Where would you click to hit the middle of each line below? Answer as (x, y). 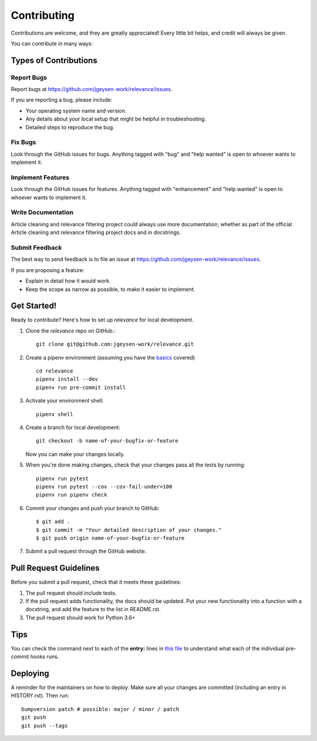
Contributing (43, 15)
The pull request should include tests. (71, 593)
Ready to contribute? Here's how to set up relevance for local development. (102, 320)
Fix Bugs (23, 142)
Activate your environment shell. (65, 401)
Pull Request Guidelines (55, 568)
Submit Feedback (36, 248)
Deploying (30, 673)
